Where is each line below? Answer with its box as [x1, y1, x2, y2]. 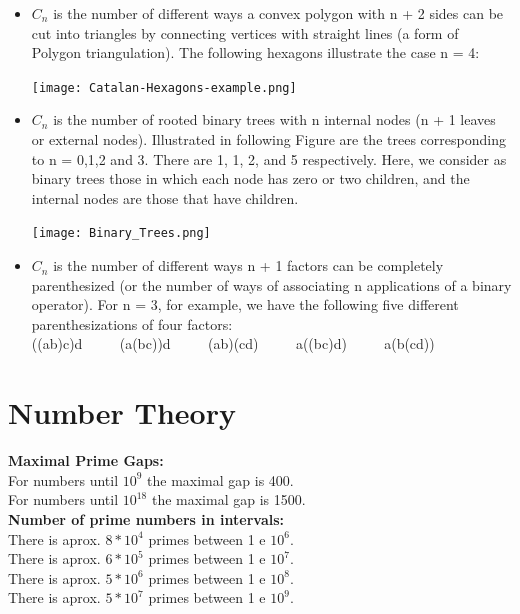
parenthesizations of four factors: [31, 313, 233, 334]
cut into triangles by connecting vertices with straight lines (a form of [31, 22, 459, 43]
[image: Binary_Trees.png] [31, 226, 211, 241]
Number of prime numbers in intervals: [8, 508, 285, 529]
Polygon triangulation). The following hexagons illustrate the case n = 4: [31, 42, 480, 63]
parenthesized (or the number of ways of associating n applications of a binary [31, 274, 512, 295]
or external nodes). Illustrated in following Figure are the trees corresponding [31, 129, 506, 150]
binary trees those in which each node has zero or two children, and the [31, 168, 470, 189]
